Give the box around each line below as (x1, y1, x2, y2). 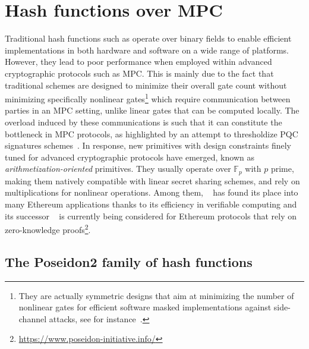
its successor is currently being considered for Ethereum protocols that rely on (5, 209, 297, 222)
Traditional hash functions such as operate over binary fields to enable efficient (5, 32, 292, 45)
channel (18, 312, 47, 325)
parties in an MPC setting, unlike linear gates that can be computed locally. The (5, 104, 299, 117)
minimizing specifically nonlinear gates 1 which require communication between (5, 91, 291, 105)
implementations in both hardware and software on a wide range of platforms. (5, 43, 289, 56)
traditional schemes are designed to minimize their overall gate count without (5, 78, 287, 91)
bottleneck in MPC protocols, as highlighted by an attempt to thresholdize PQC (5, 127, 298, 140)
